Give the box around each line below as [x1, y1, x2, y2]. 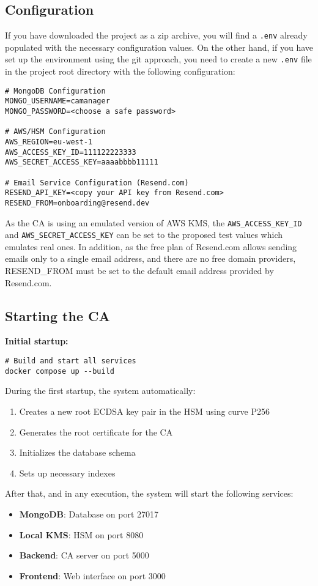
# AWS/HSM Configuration [5, 127, 106, 136]
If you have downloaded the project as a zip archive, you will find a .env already [5, 29, 308, 42]
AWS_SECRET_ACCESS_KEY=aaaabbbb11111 [5, 158, 158, 167]
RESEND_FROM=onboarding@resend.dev [5, 198, 150, 207]
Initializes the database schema [19, 446, 136, 459]
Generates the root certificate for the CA [19, 425, 173, 438]
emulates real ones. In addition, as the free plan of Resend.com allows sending [5, 240, 297, 253]
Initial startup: [5, 335, 68, 347]
